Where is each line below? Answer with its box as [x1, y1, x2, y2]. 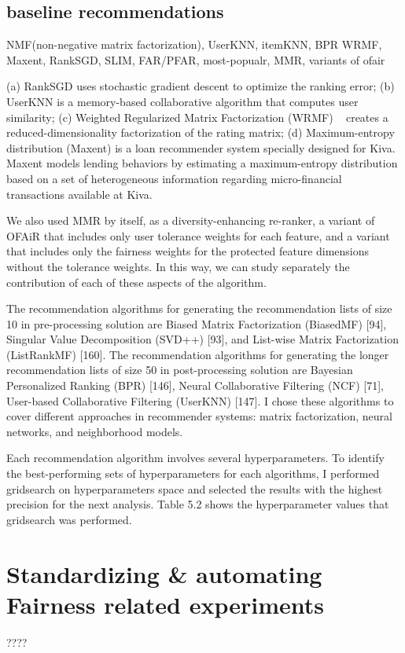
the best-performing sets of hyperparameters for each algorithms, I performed [6, 465, 380, 482]
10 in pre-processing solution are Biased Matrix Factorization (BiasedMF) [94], [6, 315, 387, 332]
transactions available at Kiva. [6, 185, 153, 202]
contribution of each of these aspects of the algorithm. [6, 273, 267, 290]
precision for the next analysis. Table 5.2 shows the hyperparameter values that [6, 496, 389, 512]
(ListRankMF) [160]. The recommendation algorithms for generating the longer [6, 346, 389, 362]
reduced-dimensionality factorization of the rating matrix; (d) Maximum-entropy [6, 124, 395, 141]
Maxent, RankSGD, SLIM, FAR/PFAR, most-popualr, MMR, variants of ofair [6, 51, 385, 68]
